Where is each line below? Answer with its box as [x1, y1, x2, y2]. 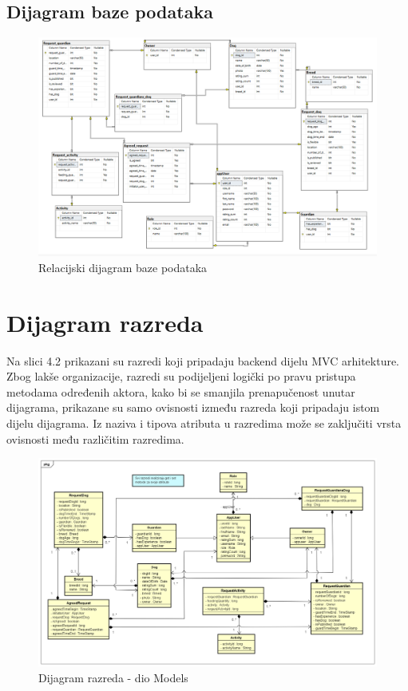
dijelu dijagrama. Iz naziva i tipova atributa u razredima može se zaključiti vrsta [6, 415, 402, 431]
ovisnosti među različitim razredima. [6, 430, 184, 447]
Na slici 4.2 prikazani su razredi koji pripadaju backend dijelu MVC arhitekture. [6, 352, 400, 369]
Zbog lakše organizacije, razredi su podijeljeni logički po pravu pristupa [6, 368, 356, 385]
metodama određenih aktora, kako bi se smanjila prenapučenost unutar [6, 383, 355, 400]
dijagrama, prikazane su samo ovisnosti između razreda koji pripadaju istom [6, 399, 380, 416]
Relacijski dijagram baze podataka [38, 259, 208, 275]
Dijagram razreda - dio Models [38, 669, 188, 686]
